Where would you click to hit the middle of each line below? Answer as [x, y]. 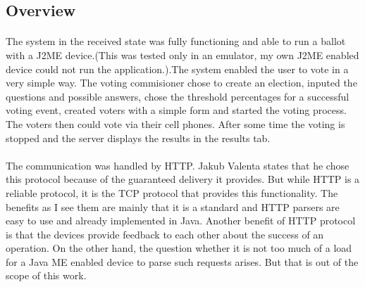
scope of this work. [46, 275]
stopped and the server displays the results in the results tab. [138, 138]
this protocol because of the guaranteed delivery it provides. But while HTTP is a [183, 179]
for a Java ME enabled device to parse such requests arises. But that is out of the [182, 261]
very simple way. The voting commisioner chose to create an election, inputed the [181, 83]
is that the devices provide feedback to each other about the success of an [165, 234]
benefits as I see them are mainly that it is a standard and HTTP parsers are [173, 206]
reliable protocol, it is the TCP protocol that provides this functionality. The [172, 192]
